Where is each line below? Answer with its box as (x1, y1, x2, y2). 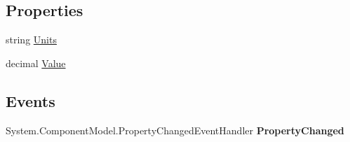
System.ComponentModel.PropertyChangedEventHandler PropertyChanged (6, 122, 344, 137)
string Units (6, 32, 57, 47)
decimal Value (6, 55, 66, 70)
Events (6, 90, 55, 111)
